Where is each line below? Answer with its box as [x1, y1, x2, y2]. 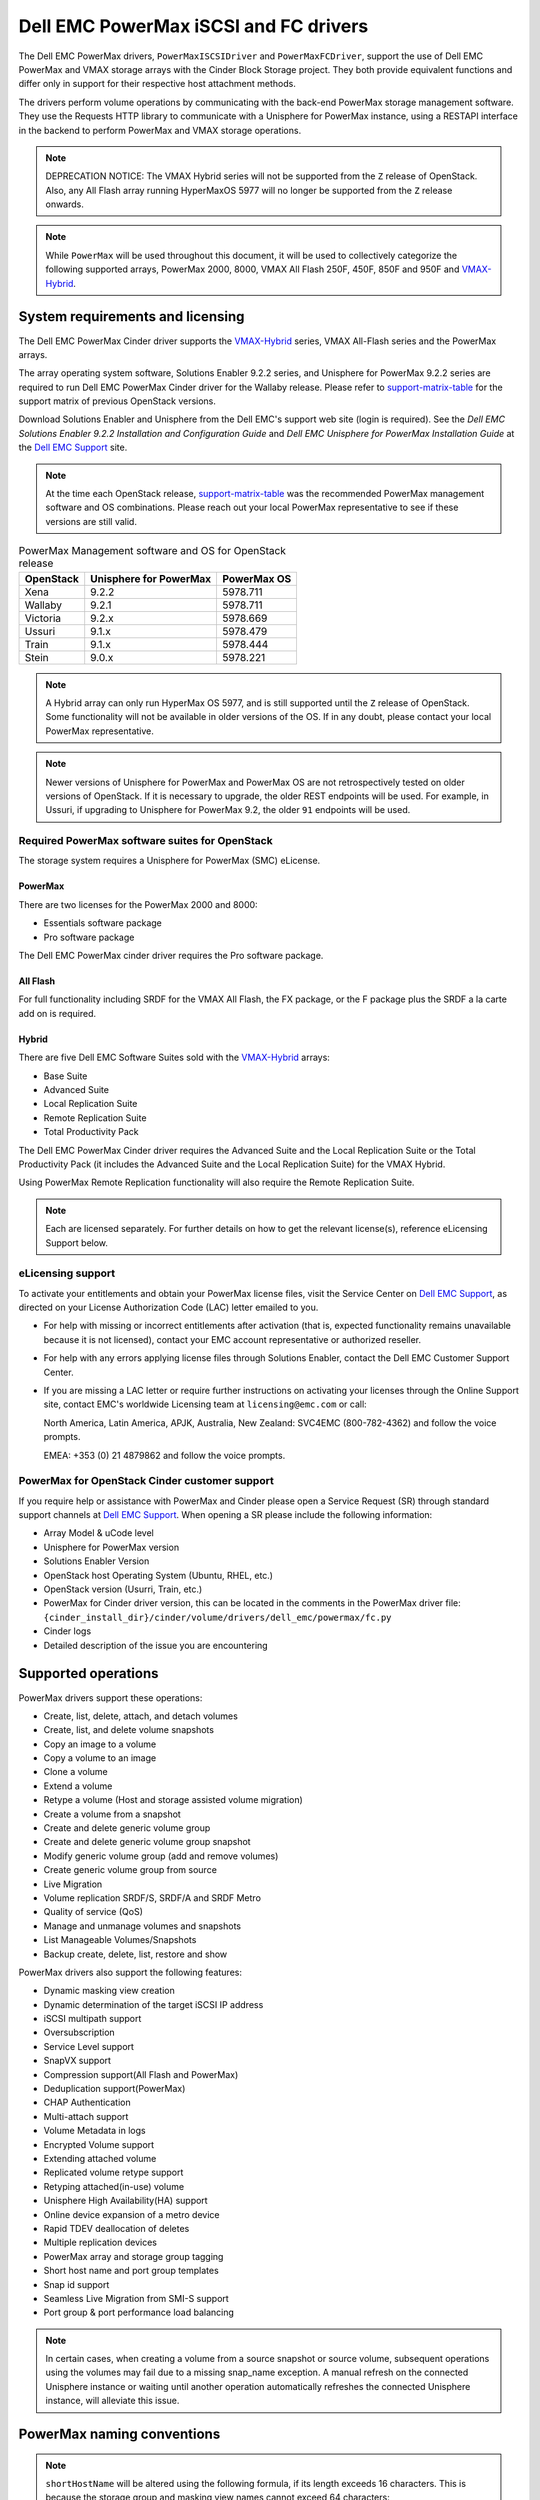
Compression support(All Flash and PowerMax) [43, 2068, 239, 2080]
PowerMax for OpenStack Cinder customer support [18, 1474, 274, 1488]
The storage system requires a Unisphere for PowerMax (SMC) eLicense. [18, 855, 321, 867]
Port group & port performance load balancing [43, 2306, 235, 2319]
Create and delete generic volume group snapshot [43, 1836, 251, 1848]
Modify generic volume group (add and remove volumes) [43, 1850, 279, 1862]
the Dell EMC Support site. [18, 441, 128, 454]
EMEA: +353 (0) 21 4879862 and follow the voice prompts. [43, 1449, 286, 1461]
